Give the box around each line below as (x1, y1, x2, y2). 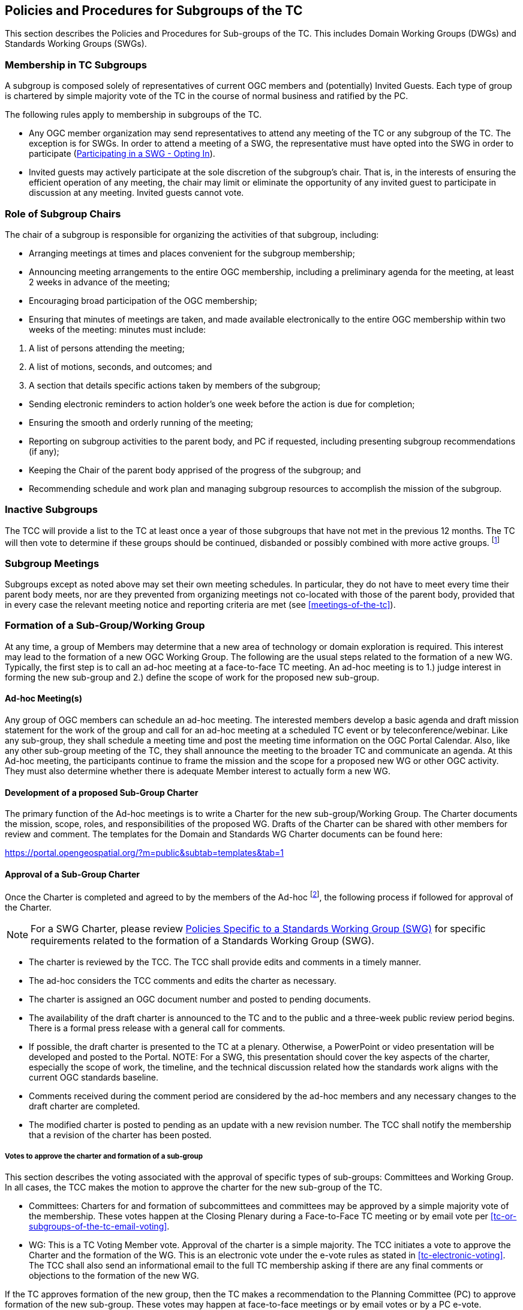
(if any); (29, 446, 59, 456)
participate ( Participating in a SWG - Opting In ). (29, 148, 215, 159)
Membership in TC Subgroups (5, 58, 147, 71)
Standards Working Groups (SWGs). (5, 38, 147, 49)
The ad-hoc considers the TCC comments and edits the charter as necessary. (29, 975, 336, 986)
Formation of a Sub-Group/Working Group (5, 619, 205, 632)
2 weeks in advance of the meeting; (29, 276, 170, 287)
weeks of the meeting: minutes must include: (29, 324, 206, 335)
